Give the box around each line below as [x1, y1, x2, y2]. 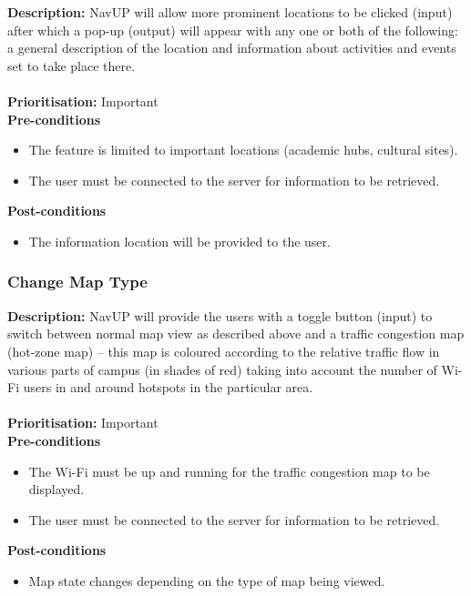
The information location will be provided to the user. [28, 231, 331, 250]
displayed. [28, 480, 85, 499]
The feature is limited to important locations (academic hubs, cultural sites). [28, 140, 458, 159]
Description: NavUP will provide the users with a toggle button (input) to [7, 306, 433, 325]
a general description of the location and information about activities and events [7, 38, 456, 57]
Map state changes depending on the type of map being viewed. [28, 571, 385, 590]
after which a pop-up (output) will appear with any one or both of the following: [7, 20, 458, 39]
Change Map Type [7, 270, 148, 293]
